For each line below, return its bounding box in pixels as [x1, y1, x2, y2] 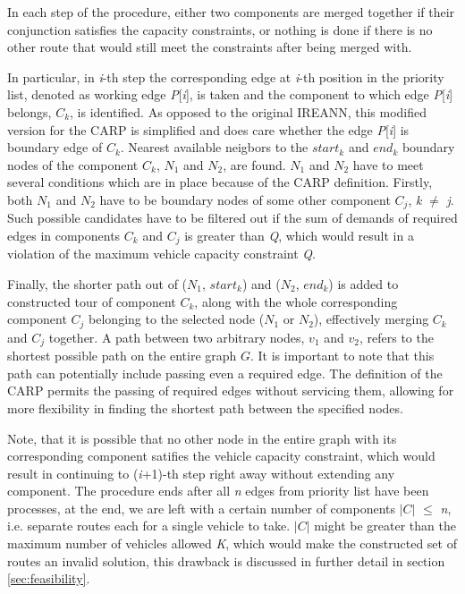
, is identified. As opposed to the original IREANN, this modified [70, 102, 427, 121]
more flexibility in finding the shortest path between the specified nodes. [7, 398, 403, 417]
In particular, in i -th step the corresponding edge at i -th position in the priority [7, 67, 444, 86]
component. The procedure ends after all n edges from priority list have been [7, 481, 429, 500]
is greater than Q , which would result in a [184, 225, 414, 244]
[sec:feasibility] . [7, 569, 90, 588]
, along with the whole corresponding [194, 292, 398, 310]
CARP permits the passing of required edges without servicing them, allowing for [7, 381, 454, 400]
